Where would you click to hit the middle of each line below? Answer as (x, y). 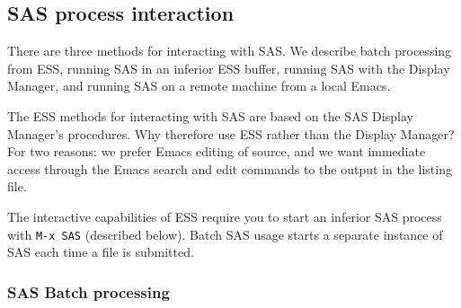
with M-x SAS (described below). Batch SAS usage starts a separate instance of (225, 234)
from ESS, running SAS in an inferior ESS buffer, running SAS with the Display (229, 68)
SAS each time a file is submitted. (101, 252)
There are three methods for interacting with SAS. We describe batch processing (230, 51)
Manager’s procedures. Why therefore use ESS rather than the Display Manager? (231, 133)
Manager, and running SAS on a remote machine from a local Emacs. (199, 86)
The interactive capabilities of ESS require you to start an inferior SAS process (225, 216)
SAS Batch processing (89, 291)
